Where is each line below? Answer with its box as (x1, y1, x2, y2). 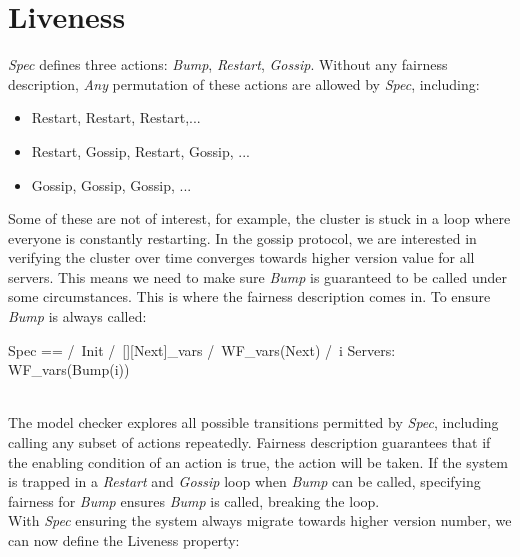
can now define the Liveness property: (8, 530, 240, 550)
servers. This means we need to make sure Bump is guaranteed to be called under (8, 266, 507, 287)
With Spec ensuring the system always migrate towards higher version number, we (8, 510, 512, 531)
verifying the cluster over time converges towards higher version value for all (8, 247, 475, 268)
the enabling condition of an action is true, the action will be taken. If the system (8, 451, 508, 472)
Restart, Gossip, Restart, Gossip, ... (31, 140, 250, 161)
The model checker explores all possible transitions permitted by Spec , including (8, 412, 499, 433)
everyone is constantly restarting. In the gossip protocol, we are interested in (8, 227, 477, 248)
